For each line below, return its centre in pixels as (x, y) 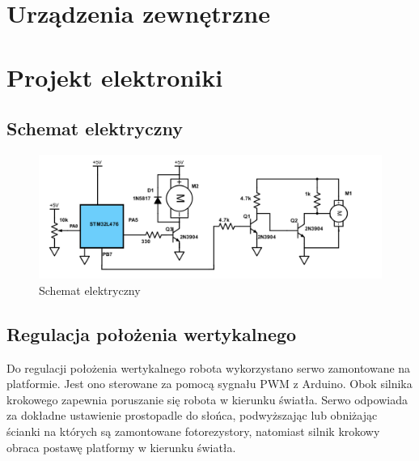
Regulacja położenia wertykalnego (152, 333)
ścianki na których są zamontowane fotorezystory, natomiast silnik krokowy (193, 431)
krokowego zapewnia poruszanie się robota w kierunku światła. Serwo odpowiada (207, 399)
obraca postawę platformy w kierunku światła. (121, 447)
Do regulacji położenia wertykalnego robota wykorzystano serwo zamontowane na (209, 367)
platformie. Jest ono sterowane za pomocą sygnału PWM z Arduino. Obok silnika (209, 384)
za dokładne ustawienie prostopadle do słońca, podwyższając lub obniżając (192, 415)
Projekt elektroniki (115, 77)
